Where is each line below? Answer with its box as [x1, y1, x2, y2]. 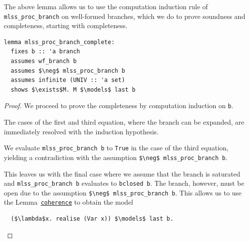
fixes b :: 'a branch [11, 48, 80, 55]
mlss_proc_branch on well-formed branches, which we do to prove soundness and [4, 11, 246, 21]
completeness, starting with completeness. [4, 20, 128, 31]
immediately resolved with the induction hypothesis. [4, 126, 159, 136]
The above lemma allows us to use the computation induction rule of [4, 1, 208, 11]
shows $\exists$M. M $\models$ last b [11, 86, 136, 93]
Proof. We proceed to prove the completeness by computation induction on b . [4, 100, 234, 111]
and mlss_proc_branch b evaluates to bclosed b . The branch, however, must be [4, 178, 244, 188]
